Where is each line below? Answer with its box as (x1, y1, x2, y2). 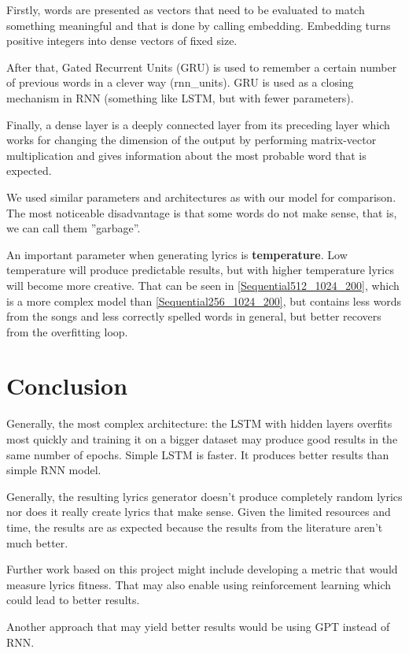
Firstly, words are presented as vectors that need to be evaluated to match (6, 2, 365, 17)
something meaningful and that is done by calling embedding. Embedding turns (6, 17, 391, 33)
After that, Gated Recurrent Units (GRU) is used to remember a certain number (6, 58, 397, 75)
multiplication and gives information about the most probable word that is (6, 147, 367, 163)
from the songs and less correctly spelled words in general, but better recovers (6, 308, 381, 325)
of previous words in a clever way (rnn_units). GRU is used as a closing (6, 74, 354, 91)
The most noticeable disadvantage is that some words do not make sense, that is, (6, 204, 397, 221)
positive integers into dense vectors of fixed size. (6, 32, 238, 49)
